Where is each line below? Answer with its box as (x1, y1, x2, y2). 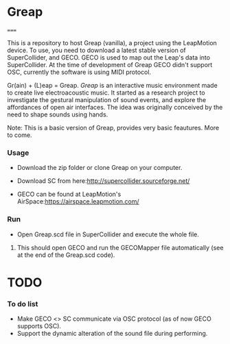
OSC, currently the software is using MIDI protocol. (7, 68, 152, 76)
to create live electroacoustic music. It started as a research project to (7, 88, 205, 97)
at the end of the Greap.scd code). (16, 251, 115, 259)
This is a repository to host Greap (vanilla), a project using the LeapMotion (7, 38, 218, 47)
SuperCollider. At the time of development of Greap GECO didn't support (7, 60, 213, 69)
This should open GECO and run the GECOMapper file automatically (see (16, 243, 224, 251)
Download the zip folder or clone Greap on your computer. (16, 164, 183, 172)
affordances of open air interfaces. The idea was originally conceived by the (7, 103, 223, 111)
